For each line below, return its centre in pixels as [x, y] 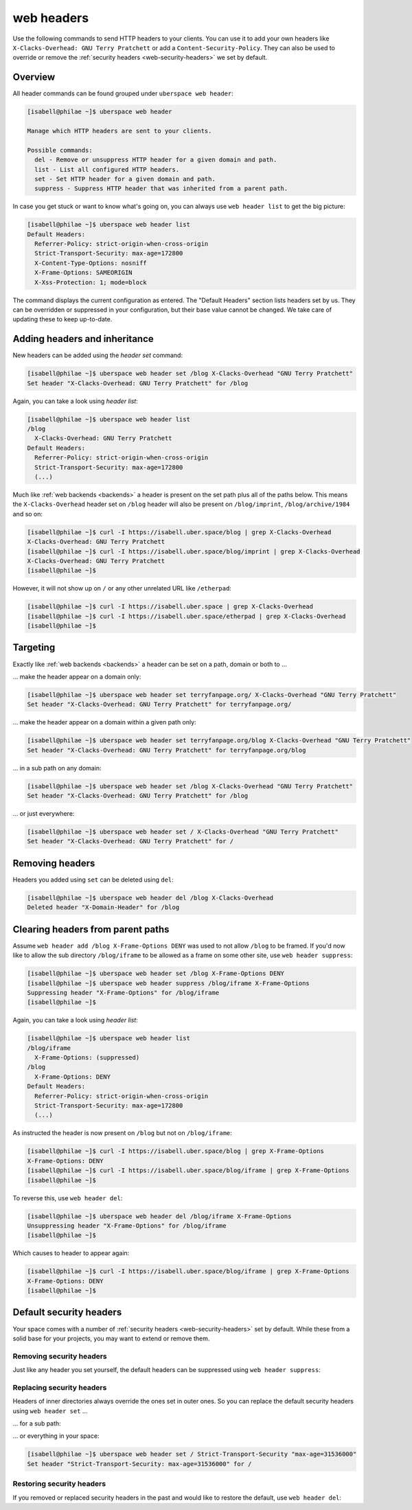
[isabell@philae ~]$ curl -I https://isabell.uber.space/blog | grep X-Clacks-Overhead [179, 532]
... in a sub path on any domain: [57, 768]
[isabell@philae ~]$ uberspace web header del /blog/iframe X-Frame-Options [159, 1216]
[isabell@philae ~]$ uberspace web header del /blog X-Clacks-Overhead [150, 897]
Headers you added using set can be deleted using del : [93, 880]
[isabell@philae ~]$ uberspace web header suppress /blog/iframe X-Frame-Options [169, 983]
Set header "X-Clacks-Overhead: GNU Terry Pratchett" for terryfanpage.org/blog [167, 750]
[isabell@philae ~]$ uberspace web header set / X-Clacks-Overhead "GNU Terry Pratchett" [183, 832]
